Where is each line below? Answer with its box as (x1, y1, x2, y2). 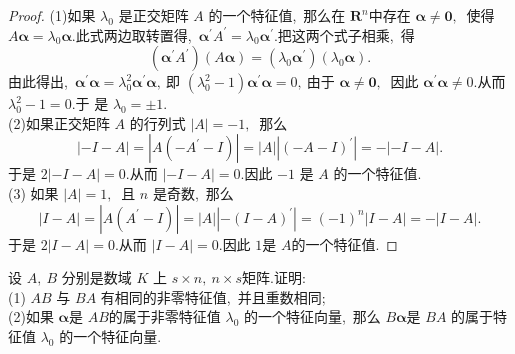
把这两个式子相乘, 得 (277, 24, 415, 45)
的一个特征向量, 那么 (243, 306, 381, 327)
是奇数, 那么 (152, 182, 234, 203)
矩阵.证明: (242, 267, 306, 288)
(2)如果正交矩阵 (8, 112, 110, 133)
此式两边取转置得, (75, 24, 192, 45)
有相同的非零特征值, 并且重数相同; (100, 286, 326, 307)
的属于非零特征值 (108, 306, 221, 327)
